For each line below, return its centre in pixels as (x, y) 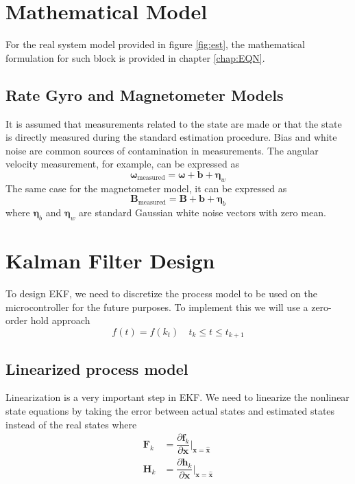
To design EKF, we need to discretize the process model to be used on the (162, 293)
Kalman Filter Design (110, 261)
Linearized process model (97, 368)
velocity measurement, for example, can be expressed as (123, 164)
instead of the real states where (71, 424)
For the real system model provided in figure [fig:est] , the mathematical (155, 44)
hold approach (60, 320)
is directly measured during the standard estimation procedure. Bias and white (171, 137)
